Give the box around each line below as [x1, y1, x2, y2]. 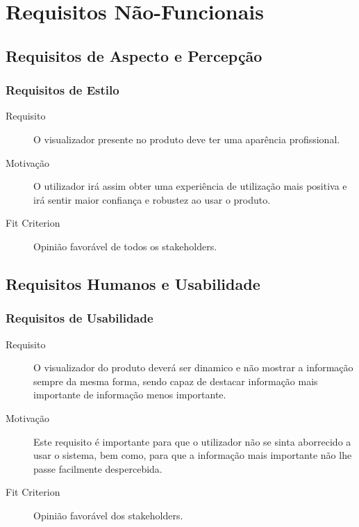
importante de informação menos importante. [33, 387, 226, 402]
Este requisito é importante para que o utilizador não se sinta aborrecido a [33, 434, 351, 448]
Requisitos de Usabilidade [6, 309, 153, 327]
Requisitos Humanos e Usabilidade [6, 273, 260, 294]
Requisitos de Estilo [6, 81, 119, 99]
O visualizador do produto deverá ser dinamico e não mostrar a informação [33, 360, 353, 375]
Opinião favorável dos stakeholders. [33, 508, 183, 522]
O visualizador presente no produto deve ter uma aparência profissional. [33, 131, 340, 146]
